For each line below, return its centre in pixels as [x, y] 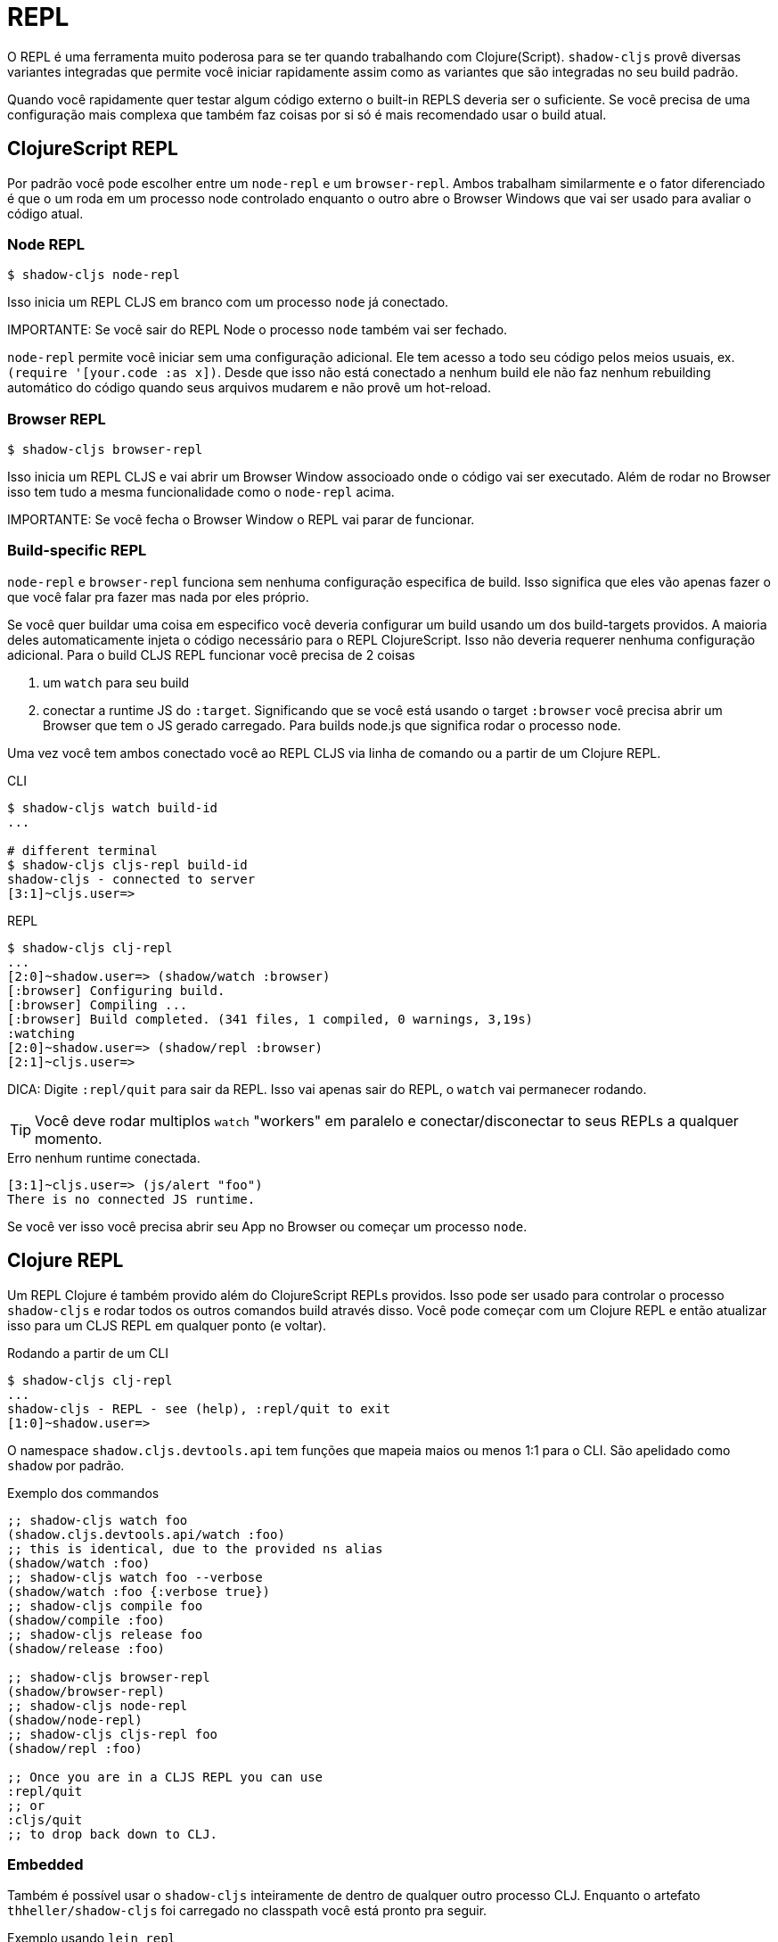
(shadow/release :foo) [86, 1648]
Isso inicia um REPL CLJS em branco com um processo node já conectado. [228, 302]
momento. [69, 1138]
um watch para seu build [116, 682]
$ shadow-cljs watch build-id [113, 807]
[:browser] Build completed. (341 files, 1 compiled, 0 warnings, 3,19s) [270, 1019]
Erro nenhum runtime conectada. [104, 1157]
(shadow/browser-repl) [86, 1691]
